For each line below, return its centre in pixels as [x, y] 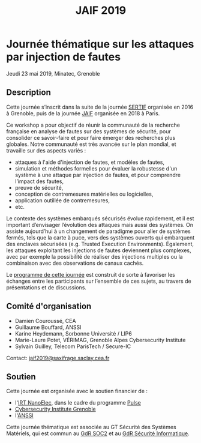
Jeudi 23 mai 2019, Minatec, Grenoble [53, 73]
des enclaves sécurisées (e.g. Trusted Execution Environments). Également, [100, 244]
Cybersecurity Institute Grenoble [55, 409]
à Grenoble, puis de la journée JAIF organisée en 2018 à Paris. [83, 113]
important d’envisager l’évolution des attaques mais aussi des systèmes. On [100, 225]
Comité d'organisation [49, 306]
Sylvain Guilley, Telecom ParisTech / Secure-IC [73, 346]
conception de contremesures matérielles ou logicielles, [84, 194]
